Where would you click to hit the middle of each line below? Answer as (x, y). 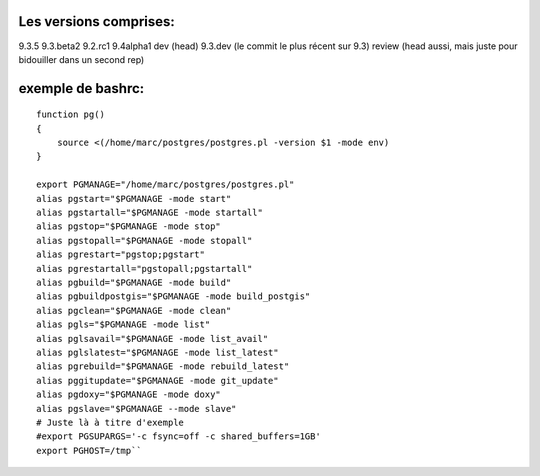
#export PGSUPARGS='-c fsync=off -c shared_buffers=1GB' (179, 436)
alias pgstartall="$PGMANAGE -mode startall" (150, 213)
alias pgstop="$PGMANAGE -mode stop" (129, 226)
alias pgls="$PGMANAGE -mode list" (123, 324)
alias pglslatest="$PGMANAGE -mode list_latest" (157, 352)
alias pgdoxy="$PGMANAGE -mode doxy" (129, 394)
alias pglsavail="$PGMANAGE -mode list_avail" (152, 338)
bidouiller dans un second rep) (81, 59)
